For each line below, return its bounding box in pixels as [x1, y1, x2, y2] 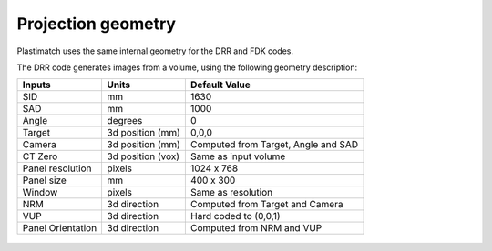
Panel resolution [22, 162, 92, 175]
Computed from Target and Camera [190, 198, 343, 211]
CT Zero [22, 150, 58, 163]
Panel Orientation [22, 222, 97, 235]
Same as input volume [190, 150, 286, 163]
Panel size [22, 174, 67, 186]
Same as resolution [190, 186, 273, 199]
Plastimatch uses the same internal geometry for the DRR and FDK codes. [16, 45, 294, 56]
